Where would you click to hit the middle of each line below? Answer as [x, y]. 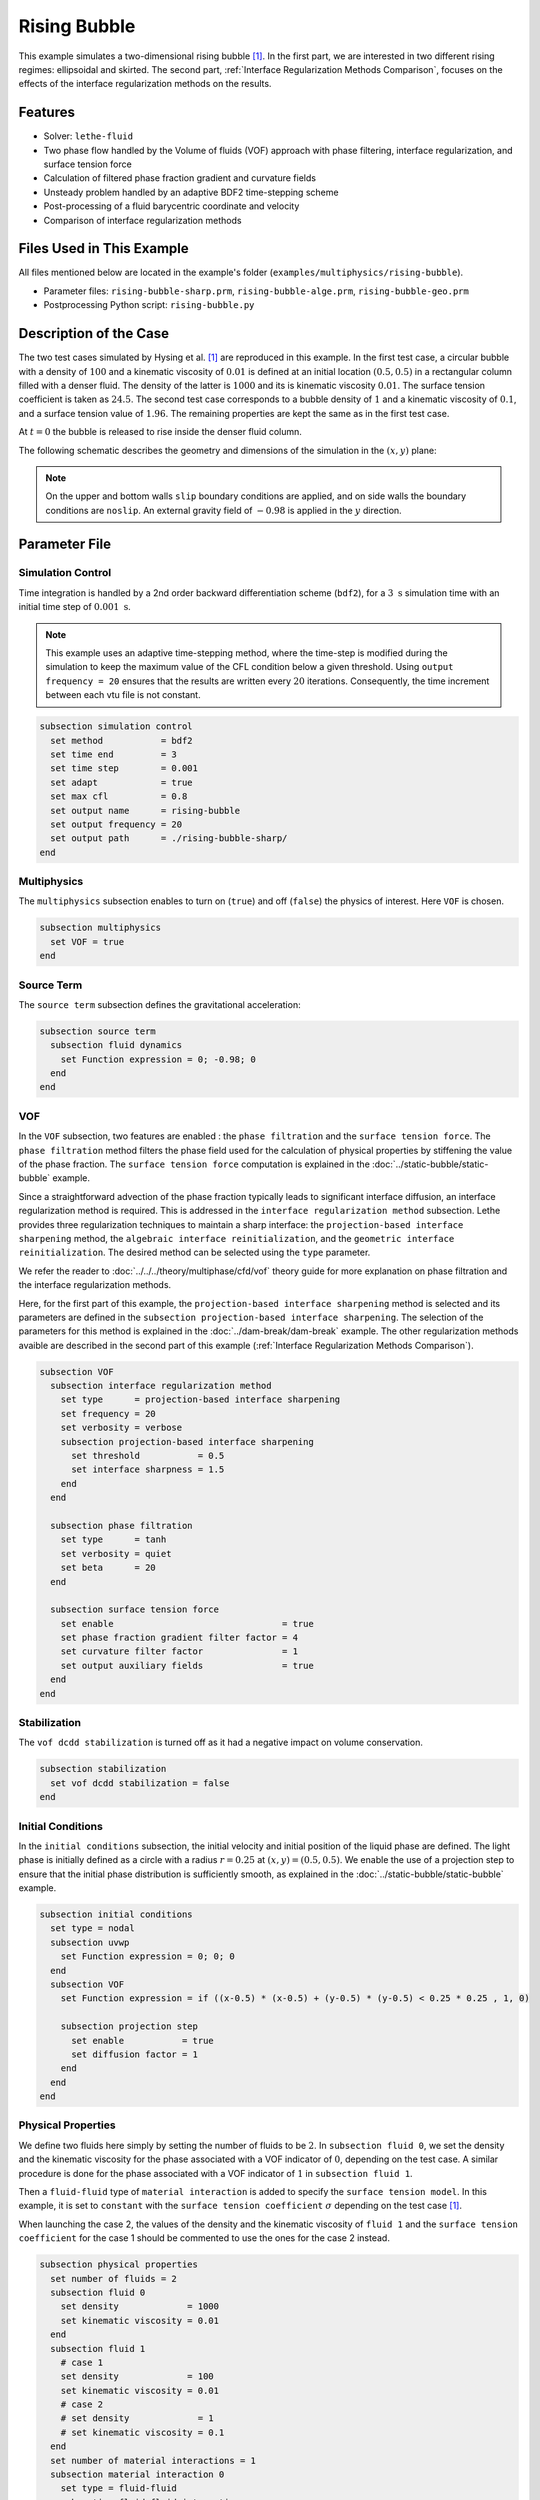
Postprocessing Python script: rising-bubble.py [149, 305]
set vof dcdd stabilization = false [140, 1783]
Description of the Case [94, 333]
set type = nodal [92, 1928]
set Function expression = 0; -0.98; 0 [158, 1059]
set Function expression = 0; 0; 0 [147, 1956]
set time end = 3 [113, 754]
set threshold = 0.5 [148, 1455]
